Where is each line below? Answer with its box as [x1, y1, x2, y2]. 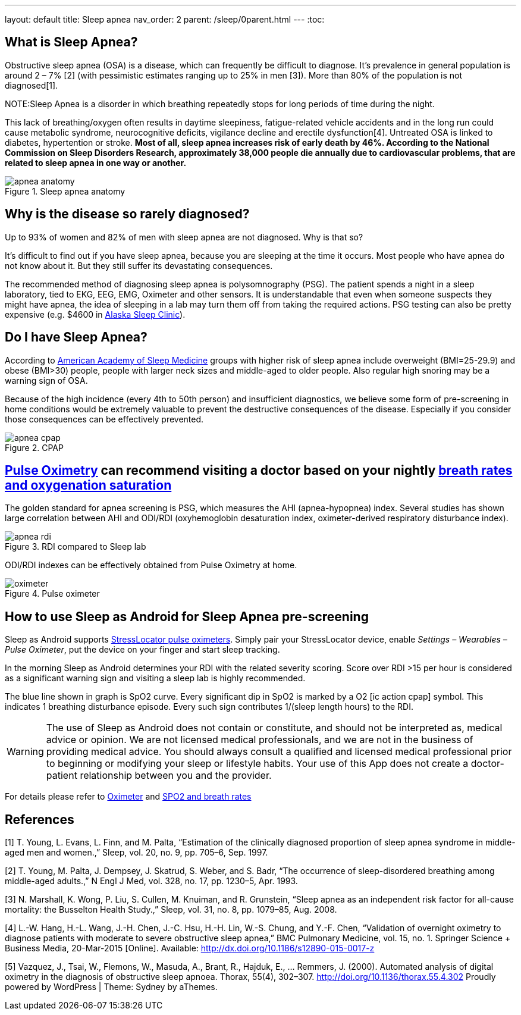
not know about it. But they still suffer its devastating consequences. [5, 260, 273, 271]
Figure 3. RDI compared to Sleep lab [5, 541, 146, 552]
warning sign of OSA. [5, 375, 88, 386]
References [5, 812, 74, 827]
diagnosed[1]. [5, 80, 58, 90]
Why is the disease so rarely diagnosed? [5, 206, 250, 222]
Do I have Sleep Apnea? [5, 330, 147, 345]
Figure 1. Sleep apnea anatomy [5, 186, 125, 196]
